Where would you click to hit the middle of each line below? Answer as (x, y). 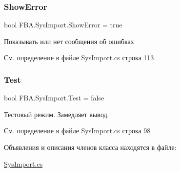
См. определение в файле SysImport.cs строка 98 (77, 131)
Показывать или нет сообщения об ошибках (69, 41)
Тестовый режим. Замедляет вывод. (57, 114)
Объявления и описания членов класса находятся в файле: (90, 147)
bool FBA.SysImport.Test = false (54, 98)
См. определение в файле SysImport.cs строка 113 (79, 58)
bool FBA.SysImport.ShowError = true (63, 25)
